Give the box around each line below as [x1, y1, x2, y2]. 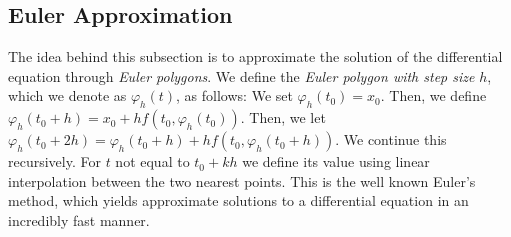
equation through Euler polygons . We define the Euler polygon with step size [8, 65, 475, 86]
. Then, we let [240, 107, 326, 128]
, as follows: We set [176, 85, 293, 106]
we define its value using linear [242, 151, 430, 172]
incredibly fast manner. [8, 209, 150, 230]
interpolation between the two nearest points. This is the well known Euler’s [8, 170, 476, 191]
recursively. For [8, 151, 101, 172]
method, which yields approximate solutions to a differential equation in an [8, 190, 469, 211]
